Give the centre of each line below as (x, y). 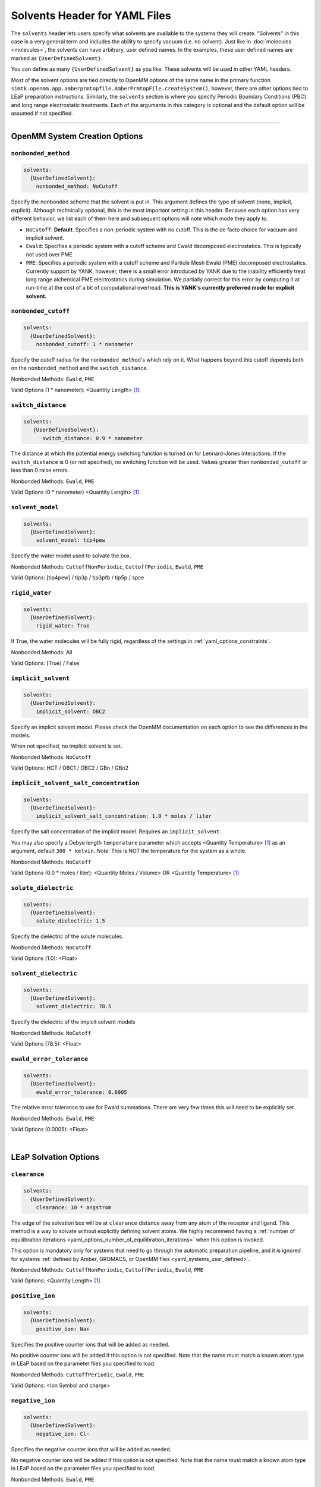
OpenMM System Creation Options (77, 136)
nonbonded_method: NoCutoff (77, 186)
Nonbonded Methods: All (42, 652)
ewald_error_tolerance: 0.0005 (81, 1092)
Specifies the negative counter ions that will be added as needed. (91, 1449)
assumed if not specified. (42, 114)
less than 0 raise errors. (40, 470)
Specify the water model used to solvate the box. (71, 556)
